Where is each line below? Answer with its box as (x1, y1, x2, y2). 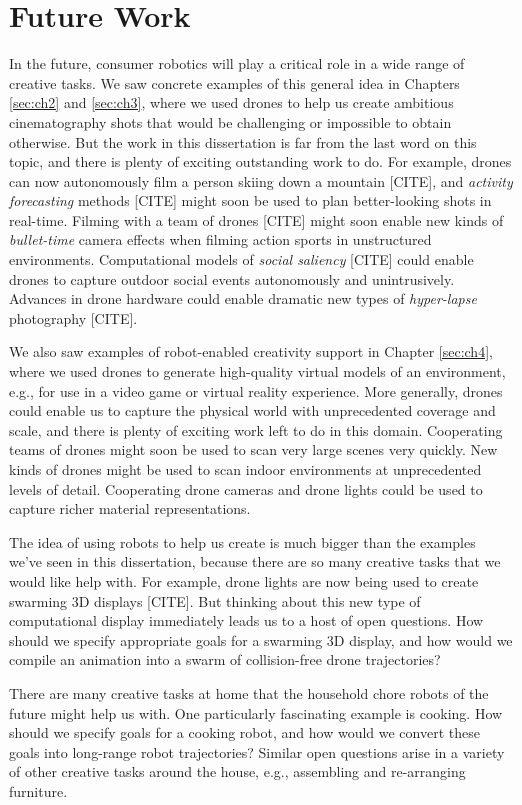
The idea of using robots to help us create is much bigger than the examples (9, 531, 476, 552)
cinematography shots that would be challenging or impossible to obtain (9, 111, 452, 132)
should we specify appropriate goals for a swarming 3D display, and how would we (9, 629, 513, 650)
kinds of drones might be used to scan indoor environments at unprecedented (9, 459, 482, 479)
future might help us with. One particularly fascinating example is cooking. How (9, 702, 503, 723)
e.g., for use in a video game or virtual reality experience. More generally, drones (9, 380, 503, 401)
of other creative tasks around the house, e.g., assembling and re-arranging (9, 761, 466, 782)
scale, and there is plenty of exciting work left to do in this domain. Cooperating (9, 419, 503, 440)
